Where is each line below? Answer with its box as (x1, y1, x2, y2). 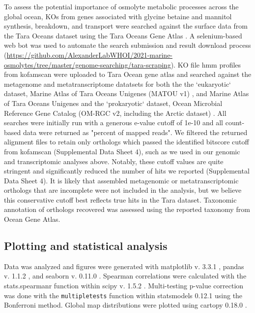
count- (225, 117, 245, 128)
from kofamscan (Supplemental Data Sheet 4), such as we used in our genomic (4, 146, 240, 156)
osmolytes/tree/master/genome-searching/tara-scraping (4, 59, 171, 70)
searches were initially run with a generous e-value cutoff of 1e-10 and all (4, 117, 224, 128)
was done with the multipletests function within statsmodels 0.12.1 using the (4, 290, 243, 300)
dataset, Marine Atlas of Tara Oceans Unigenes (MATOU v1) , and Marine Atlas (4, 88, 249, 99)
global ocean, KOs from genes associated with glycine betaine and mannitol (4, 11, 232, 21)
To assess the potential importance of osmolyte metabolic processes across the (4, 1, 239, 11)
